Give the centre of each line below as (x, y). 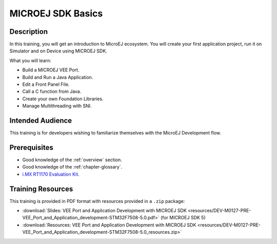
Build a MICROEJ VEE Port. (51, 70)
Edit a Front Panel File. (46, 84)
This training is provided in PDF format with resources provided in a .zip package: (97, 201)
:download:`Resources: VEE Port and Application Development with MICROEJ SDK (109, 225)
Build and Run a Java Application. (58, 77)
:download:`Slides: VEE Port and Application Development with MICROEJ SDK (104, 211)
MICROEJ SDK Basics (56, 13)
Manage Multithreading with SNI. (57, 106)
